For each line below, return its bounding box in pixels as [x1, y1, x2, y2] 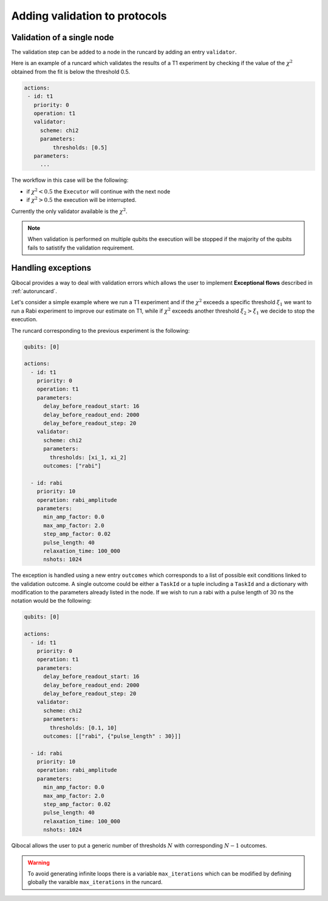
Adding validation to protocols [11, 9, 167, 23]
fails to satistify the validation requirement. [27, 244, 134, 251]
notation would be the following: [11, 597, 92, 605]
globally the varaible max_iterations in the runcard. [27, 878, 163, 886]
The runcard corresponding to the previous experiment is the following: [11, 327, 190, 334]
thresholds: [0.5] [52, 144, 108, 151]
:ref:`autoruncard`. [11, 287, 57, 294]
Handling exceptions [11, 263, 91, 273]
